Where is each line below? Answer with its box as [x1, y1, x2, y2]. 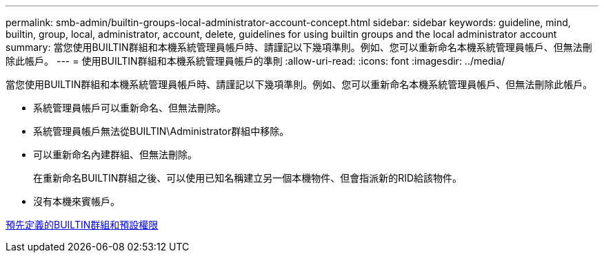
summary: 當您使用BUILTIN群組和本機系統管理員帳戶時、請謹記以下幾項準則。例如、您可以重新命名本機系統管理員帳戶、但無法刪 [6, 41, 592, 53]
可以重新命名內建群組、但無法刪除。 [33, 149, 197, 160]
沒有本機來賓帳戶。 [33, 195, 120, 207]
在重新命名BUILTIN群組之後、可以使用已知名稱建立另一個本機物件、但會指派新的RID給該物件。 [33, 172, 463, 184]
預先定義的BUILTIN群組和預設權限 [6, 219, 159, 230]
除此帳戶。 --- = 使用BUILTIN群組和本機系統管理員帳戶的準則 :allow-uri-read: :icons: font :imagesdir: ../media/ [6, 55, 505, 67]
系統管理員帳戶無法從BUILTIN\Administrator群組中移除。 [33, 125, 290, 137]
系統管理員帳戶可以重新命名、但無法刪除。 [33, 102, 226, 114]
